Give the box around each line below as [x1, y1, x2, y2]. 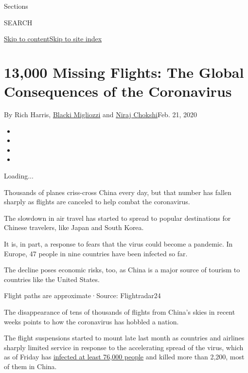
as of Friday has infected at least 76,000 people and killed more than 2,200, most [4, 352, 245, 362]
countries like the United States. [4, 274, 100, 284]
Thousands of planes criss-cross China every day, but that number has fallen [4, 187, 231, 197]
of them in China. [4, 361, 57, 371]
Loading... [4, 171, 34, 181]
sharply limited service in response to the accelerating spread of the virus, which [4, 342, 244, 352]
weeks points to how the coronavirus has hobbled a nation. [4, 316, 179, 326]
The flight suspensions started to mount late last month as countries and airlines [4, 333, 245, 343]
